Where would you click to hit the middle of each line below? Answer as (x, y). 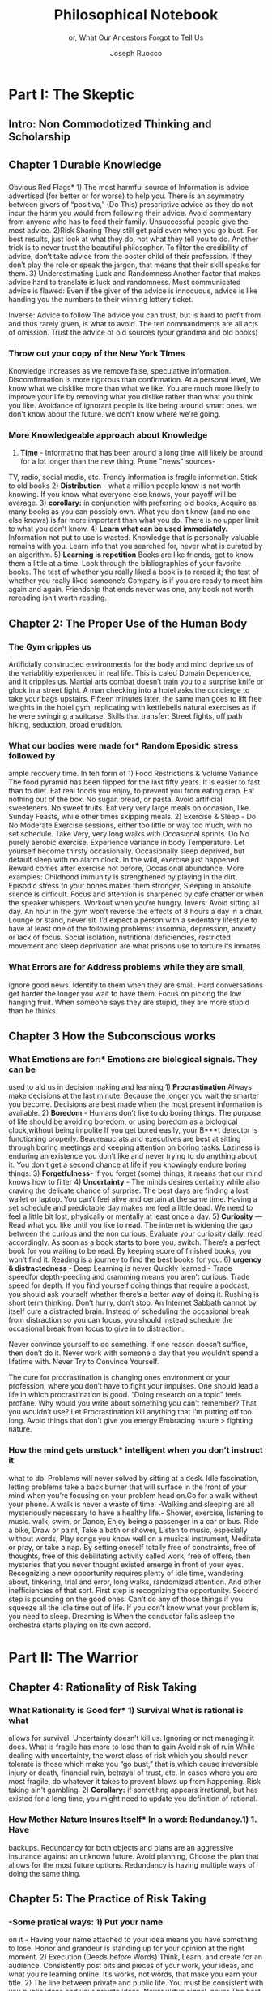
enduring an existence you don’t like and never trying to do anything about (133, 1156)
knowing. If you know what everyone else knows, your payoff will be (122, 495)
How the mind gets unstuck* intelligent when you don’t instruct (136, 1450)
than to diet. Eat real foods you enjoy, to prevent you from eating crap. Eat (132, 791)
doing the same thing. (45, 1873)
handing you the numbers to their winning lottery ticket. (101, 299)
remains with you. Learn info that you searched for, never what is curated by (136, 546)
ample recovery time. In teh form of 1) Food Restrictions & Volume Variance (134, 774)
